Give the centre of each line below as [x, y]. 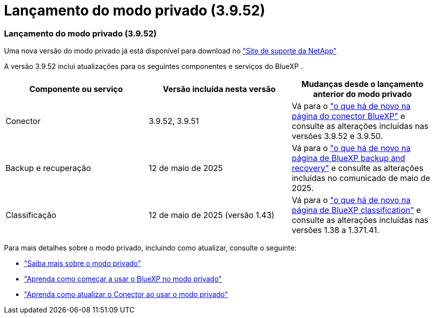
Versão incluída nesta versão [219, 89]
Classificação [31, 215]
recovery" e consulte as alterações [357, 168]
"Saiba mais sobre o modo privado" [83, 263]
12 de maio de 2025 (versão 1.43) [211, 215]
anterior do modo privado [362, 94]
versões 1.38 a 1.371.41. [335, 230]
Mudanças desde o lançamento [362, 84]
